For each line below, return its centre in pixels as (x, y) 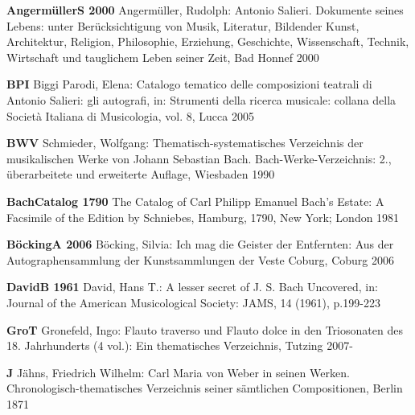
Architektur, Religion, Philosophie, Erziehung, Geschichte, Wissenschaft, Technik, (208, 41)
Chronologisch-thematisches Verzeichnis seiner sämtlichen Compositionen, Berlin (205, 388)
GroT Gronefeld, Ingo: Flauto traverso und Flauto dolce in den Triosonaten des (205, 329)
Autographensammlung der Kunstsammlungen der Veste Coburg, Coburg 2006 (200, 259)
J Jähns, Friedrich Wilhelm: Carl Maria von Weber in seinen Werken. (178, 372)
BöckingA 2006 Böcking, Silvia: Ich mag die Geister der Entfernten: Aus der (200, 244)
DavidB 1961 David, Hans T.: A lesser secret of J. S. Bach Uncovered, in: (192, 287)
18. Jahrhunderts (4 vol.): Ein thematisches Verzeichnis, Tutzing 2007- (180, 345)
